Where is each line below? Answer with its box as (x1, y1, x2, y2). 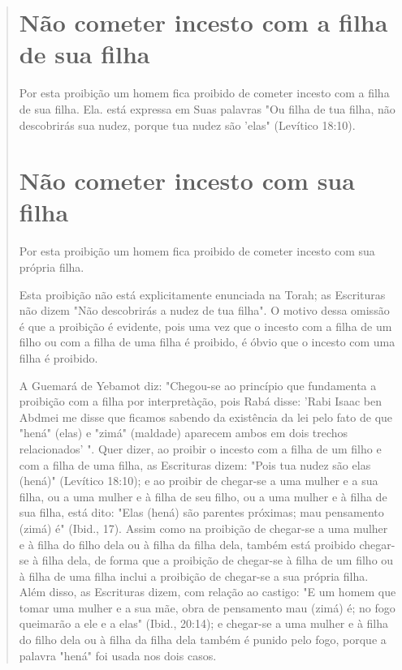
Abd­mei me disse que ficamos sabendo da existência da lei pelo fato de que (19, 408, 393, 425)
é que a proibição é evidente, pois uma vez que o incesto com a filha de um (19, 317, 392, 334)
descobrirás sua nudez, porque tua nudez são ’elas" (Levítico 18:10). (19, 116, 356, 133)
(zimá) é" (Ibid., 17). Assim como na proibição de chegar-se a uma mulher (19, 519, 388, 536)
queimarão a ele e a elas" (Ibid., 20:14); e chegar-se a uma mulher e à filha (19, 615, 389, 632)
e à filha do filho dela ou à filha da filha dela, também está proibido (19, 535, 356, 552)
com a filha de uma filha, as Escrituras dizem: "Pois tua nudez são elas (19, 456, 371, 473)
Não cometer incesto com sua (19, 164, 355, 197)
